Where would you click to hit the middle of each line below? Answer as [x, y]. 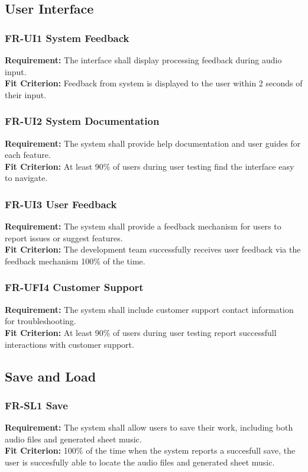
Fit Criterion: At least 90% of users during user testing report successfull [141, 332]
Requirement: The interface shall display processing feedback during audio [143, 60]
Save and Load [51, 376]
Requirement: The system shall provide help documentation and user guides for [153, 143]
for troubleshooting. [40, 321]
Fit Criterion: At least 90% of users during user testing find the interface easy [150, 166]
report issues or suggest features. [64, 237]
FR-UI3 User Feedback [61, 204]
